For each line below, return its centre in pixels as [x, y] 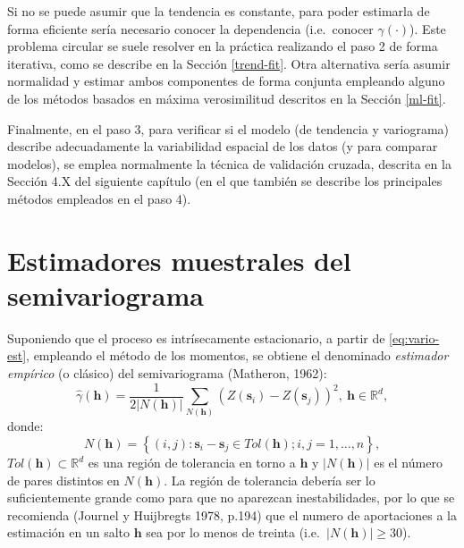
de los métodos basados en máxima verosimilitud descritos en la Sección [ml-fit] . [227, 98]
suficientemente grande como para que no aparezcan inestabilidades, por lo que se [231, 497]
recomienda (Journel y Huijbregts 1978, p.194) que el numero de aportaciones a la [232, 514]
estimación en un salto [69, 532]
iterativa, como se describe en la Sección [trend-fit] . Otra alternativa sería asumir [229, 63]
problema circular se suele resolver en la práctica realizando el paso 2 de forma [223, 46]
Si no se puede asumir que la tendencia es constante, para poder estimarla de [219, 11]
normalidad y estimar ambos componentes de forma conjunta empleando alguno [226, 81]
